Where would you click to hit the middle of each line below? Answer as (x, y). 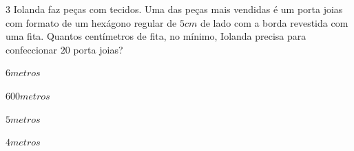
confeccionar (32, 49)
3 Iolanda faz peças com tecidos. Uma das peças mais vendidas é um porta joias (174, 9)
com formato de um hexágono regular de (91, 22)
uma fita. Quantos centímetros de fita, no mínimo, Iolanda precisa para (156, 36)
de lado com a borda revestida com (274, 22)
